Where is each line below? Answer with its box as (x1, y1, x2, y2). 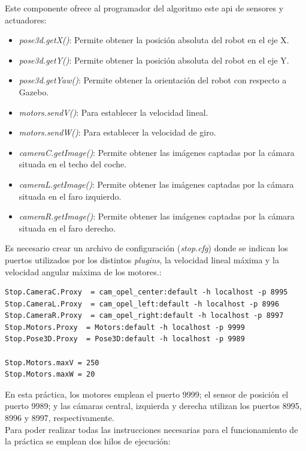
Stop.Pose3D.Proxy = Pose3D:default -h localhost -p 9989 (5, 335, 245, 344)
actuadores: (5, 13, 47, 26)
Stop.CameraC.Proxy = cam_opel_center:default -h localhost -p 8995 (5, 288, 288, 297)
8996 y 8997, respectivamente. (5, 411, 114, 424)
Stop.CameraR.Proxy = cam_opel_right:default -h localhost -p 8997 (5, 311, 284, 320)
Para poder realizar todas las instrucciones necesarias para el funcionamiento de (5, 423, 298, 435)
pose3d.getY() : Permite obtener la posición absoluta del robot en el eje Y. (19, 53, 289, 66)
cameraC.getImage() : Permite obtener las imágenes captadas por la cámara (19, 146, 295, 158)
